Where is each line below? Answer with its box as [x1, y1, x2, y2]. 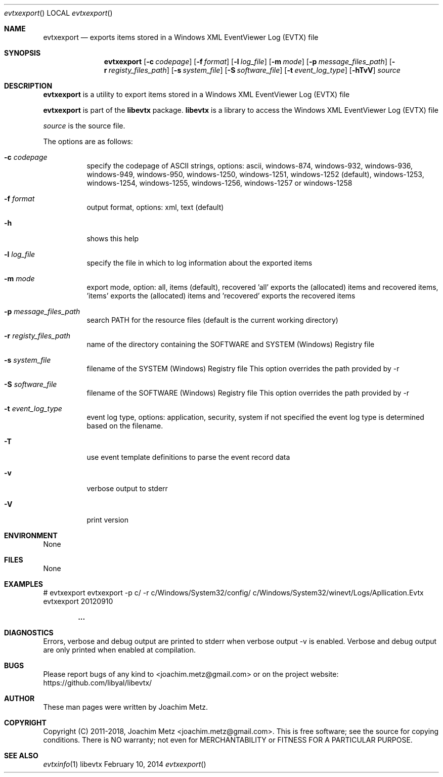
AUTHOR [4, 694, 35, 703]
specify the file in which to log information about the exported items [86, 258, 313, 267]
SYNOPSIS [4, 49, 41, 57]
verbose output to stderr [86, 484, 168, 493]
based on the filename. [86, 421, 163, 430]
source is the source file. [43, 121, 125, 130]
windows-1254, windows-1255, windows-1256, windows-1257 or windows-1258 [86, 179, 352, 187]
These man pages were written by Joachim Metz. [43, 703, 208, 711]
